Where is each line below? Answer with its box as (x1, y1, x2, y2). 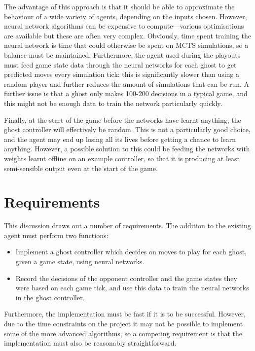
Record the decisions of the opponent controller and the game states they (15, 273, 237, 283)
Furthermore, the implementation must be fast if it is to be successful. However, (4, 309, 246, 319)
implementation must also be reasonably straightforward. (4, 338, 177, 348)
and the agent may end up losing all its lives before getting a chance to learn (4, 134, 236, 144)
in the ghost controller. (15, 292, 85, 302)
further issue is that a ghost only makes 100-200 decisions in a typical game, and (4, 88, 248, 99)
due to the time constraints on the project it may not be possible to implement (4, 318, 243, 328)
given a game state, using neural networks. (15, 256, 145, 266)
